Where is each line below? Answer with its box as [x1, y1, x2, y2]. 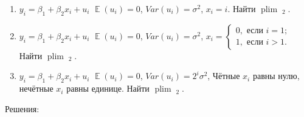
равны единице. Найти [66, 82, 150, 95]
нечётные [19, 82, 54, 95]
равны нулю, [252, 69, 300, 82]
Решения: [5, 102, 40, 115]
